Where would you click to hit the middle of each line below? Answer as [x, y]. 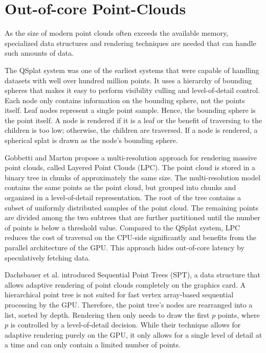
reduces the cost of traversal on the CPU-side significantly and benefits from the [130, 237]
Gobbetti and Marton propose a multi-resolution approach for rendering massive [131, 157]
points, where [239, 314]
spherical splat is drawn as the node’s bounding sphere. [91, 140]
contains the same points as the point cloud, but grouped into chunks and [120, 187]
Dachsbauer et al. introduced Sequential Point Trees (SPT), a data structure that [132, 275]
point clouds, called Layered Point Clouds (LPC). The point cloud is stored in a [130, 167]
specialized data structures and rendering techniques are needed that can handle [130, 43]
